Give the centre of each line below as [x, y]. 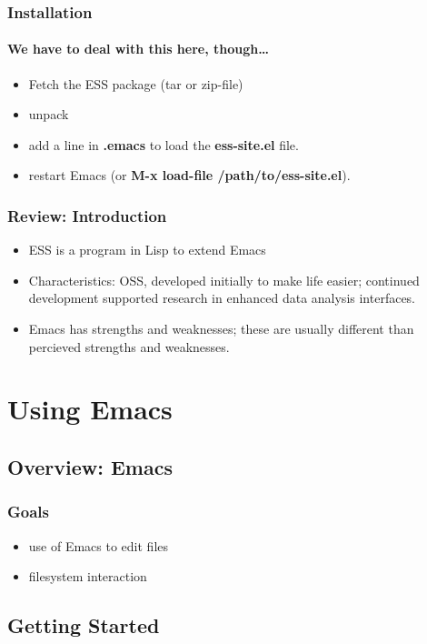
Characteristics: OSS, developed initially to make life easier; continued [224, 280]
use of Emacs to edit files [99, 545]
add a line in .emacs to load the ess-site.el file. [164, 144]
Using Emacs [90, 409]
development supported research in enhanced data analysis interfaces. [222, 298]
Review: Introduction [87, 215]
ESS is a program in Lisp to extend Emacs [147, 250]
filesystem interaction [88, 576]
